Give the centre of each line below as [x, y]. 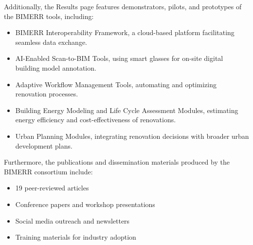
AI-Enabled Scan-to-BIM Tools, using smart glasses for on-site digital [119, 58]
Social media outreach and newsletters [72, 220]
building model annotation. [56, 67]
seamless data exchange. [51, 42]
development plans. [44, 145]
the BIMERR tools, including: [49, 16]
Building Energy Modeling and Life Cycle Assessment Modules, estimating [127, 110]
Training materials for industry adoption [76, 237]
